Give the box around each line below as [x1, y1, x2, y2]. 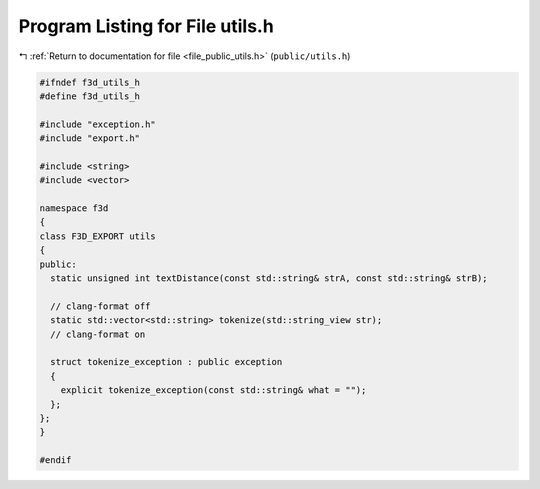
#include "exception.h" [39, 118, 157, 130]
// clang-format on [50, 328, 146, 340]
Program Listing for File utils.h [18, 15, 274, 37]
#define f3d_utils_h [39, 90, 140, 102]
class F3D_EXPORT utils [39, 230, 157, 242]
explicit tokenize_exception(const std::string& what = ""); [60, 385, 367, 396]
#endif [39, 455, 72, 466]
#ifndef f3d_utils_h [39, 76, 140, 88]
